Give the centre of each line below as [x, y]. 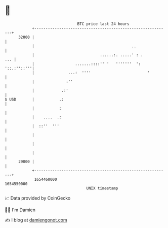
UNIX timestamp [102, 188]
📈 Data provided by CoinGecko [38, 198]
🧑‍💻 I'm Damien [20, 210]
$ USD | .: [34, 99]
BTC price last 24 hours [103, 24]
